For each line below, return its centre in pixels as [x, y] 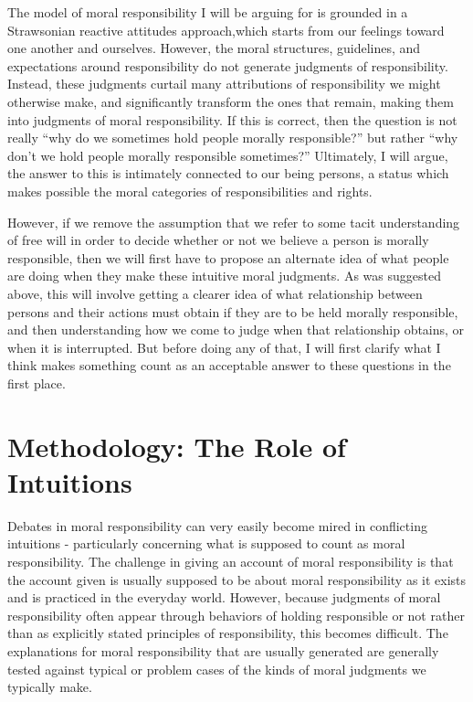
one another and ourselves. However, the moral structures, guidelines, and [214, 48]
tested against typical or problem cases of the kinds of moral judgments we [217, 669]
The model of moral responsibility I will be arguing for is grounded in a [208, 12]
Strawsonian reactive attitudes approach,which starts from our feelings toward [226, 30]
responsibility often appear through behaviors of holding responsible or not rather [236, 615]
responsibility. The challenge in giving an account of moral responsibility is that [231, 561]
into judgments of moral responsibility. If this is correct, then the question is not [232, 119]
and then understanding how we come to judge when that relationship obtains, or [236, 330]
